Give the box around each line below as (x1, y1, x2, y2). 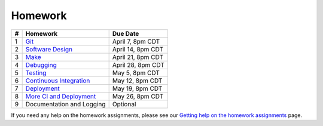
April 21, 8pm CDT (112, 53, 164, 61)
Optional (112, 100, 136, 108)
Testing (25, 69, 47, 77)
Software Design (25, 45, 73, 53)
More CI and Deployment (25, 92, 96, 100)
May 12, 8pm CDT (112, 76, 163, 85)
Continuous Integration (25, 76, 90, 85)
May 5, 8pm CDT (112, 69, 160, 77)
